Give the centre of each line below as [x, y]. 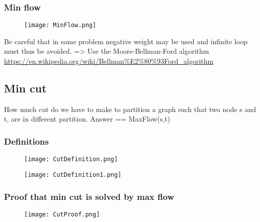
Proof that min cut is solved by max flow [89, 196]
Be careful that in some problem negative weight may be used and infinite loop [126, 41]
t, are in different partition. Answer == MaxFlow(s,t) [87, 119]
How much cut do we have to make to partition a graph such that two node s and [130, 109]
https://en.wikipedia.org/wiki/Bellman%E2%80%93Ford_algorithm [109, 61]
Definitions [26, 141]
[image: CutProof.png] [62, 214]
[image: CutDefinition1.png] [73, 175]
